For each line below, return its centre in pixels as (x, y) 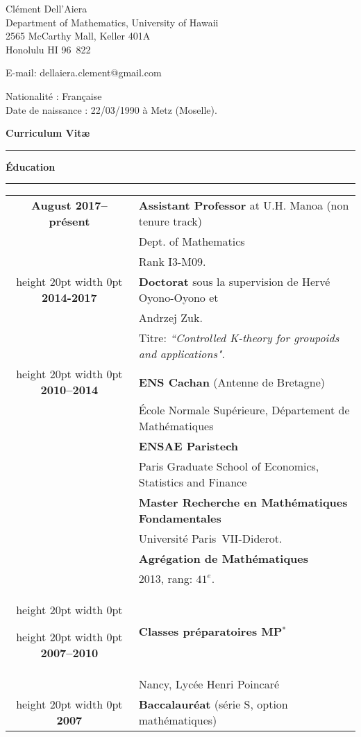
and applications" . (182, 354)
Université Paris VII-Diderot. (210, 539)
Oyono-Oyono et (178, 298)
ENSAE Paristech (188, 446)
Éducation (31, 166)
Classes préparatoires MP (210, 632)
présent (69, 221)
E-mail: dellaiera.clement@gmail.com (84, 73)
